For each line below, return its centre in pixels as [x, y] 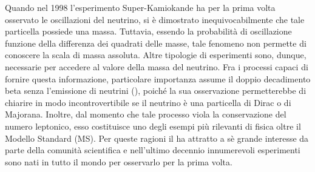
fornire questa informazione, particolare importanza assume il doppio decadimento [158, 78]
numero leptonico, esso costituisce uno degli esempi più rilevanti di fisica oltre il [153, 126]
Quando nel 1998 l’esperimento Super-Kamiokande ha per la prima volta [140, 7]
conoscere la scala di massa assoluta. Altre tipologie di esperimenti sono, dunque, [156, 55]
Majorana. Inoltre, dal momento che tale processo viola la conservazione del [146, 114]
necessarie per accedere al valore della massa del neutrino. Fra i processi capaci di [157, 66]
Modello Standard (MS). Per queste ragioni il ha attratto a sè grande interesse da [157, 138]
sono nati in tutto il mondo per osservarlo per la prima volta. [119, 161]
